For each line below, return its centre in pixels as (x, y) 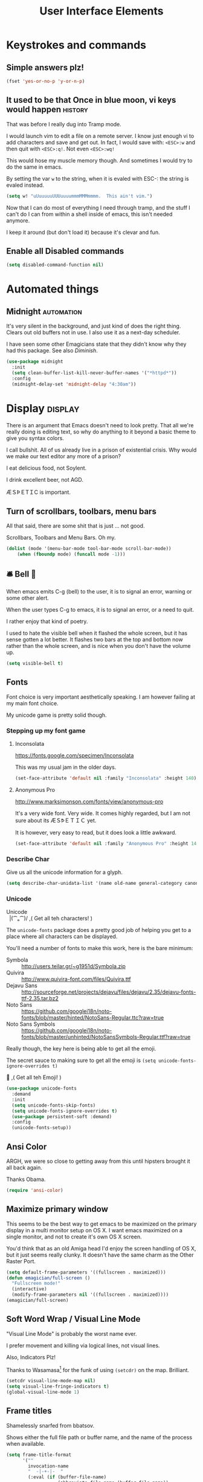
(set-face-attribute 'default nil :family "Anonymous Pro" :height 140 (107, 843)
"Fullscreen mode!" (36, 1283)
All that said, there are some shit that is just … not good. (76, 526)
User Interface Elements (101, 11)
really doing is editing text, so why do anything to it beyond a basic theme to (101, 432)
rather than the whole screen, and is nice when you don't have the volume (98, 646)
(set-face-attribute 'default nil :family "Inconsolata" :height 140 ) (106, 778)
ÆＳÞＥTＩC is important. (39, 492)
